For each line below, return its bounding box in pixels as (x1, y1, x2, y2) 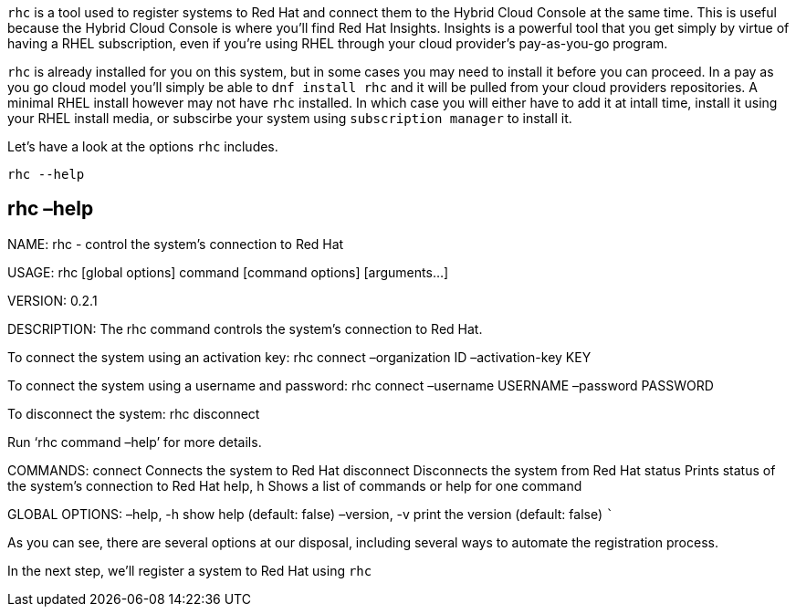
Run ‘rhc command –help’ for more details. (7, 433, 262, 450)
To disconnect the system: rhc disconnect (7, 405, 260, 421)
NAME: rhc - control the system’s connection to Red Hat (7, 235, 344, 252)
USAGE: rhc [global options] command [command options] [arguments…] (7, 264, 449, 280)
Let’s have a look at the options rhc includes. (7, 139, 278, 154)
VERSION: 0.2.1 (7, 292, 98, 308)
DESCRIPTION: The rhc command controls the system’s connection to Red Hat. (7, 320, 483, 337)
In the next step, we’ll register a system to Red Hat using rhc (7, 562, 372, 578)
